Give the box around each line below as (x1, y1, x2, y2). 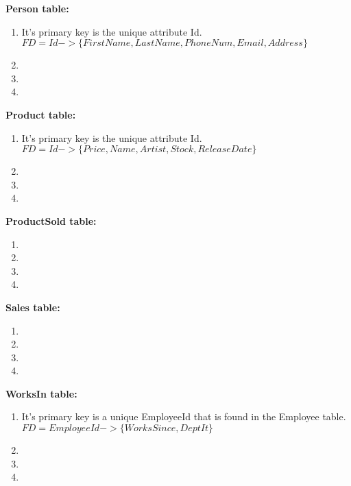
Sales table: (5, 300, 60, 314)
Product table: (5, 107, 76, 121)
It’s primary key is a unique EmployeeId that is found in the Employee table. (21, 409, 346, 424)
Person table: (5, 1, 69, 15)
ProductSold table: (5, 213, 97, 228)
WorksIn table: (5, 386, 77, 400)
